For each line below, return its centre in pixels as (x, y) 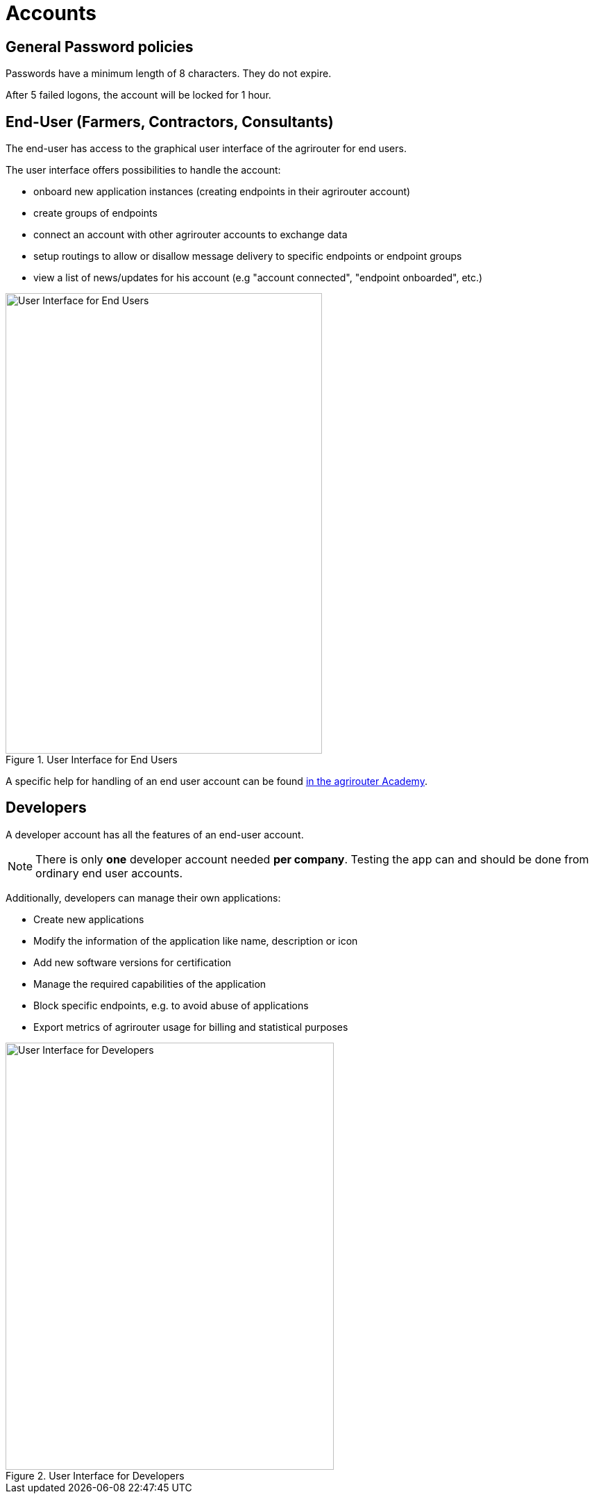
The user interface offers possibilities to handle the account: (143, 170)
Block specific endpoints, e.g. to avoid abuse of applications (171, 1005)
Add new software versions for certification (133, 962)
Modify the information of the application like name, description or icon (196, 941)
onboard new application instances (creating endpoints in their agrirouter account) (222, 192)
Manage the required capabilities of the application (150, 984)
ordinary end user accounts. (109, 873)
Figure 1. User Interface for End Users (92, 760)
